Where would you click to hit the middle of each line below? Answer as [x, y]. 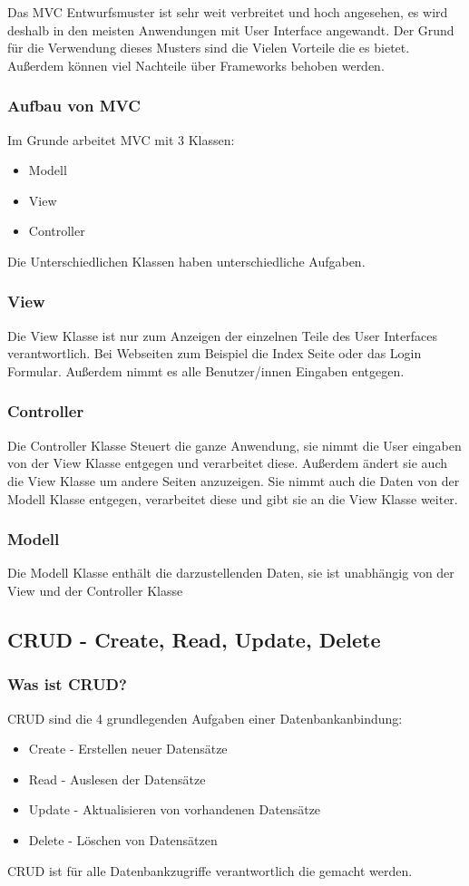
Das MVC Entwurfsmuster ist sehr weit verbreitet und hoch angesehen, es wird [228, 12]
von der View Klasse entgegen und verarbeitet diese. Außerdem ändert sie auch [228, 463]
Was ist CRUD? [67, 684]
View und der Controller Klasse [95, 590]
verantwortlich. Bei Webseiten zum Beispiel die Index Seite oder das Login [215, 353]
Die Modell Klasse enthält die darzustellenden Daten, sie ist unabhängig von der [231, 573]
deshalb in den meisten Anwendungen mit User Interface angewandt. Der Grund [231, 29]
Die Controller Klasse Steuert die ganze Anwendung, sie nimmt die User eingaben [234, 445]
